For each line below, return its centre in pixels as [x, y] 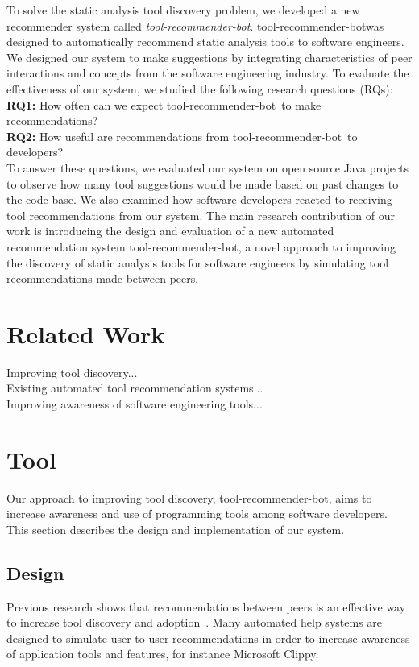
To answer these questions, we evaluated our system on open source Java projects [208, 167]
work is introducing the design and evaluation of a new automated [170, 231]
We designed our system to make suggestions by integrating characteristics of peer [209, 57]
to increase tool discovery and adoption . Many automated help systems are [194, 622]
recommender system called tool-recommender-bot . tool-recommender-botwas [195, 25]
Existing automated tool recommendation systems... [135, 388]
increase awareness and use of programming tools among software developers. [197, 514]
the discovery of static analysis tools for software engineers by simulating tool [198, 262]
